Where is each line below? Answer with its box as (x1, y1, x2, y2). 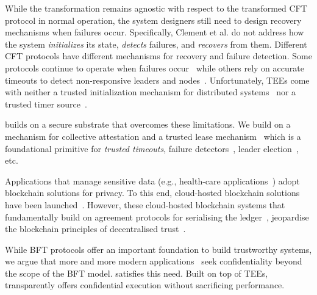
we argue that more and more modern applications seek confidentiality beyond (5, 255, 302, 268)
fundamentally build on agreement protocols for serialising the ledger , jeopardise (5, 210, 309, 223)
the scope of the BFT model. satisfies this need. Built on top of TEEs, (5, 266, 268, 279)
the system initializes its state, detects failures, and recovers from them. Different (5, 37, 307, 50)
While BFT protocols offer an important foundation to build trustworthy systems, (5, 242, 312, 255)
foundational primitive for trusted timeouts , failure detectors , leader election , (5, 142, 299, 155)
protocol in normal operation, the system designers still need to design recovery (5, 13, 302, 26)
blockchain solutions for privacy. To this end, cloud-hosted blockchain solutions (5, 186, 300, 199)
